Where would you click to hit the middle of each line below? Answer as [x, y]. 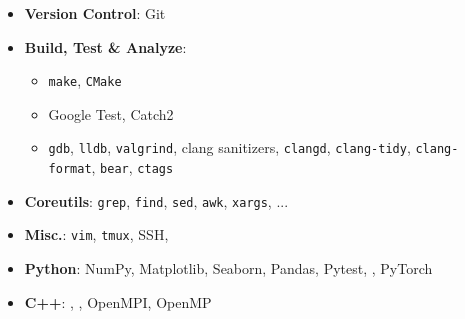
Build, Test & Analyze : [105, 46]
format [70, 169]
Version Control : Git [95, 13]
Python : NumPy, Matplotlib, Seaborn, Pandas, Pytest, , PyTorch [228, 268]
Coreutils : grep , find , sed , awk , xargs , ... [156, 200]
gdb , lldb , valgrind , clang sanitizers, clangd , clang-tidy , [229, 147]
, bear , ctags [132, 167]
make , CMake [85, 80]
